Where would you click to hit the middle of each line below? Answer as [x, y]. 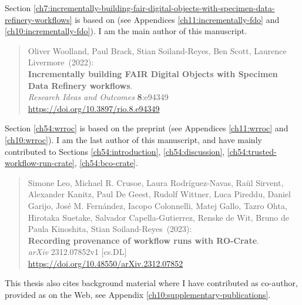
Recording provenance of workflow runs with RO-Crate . [143, 240]
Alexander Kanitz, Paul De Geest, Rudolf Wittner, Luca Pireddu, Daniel [159, 194]
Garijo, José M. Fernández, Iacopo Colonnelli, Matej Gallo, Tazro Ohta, [157, 205]
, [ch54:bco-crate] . [106, 163]
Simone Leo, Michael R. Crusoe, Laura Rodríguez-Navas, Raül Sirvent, [156, 182]
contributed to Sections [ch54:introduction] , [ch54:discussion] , [115, 151]
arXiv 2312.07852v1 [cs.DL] [77, 252]
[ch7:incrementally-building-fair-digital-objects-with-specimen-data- [154, 8]
